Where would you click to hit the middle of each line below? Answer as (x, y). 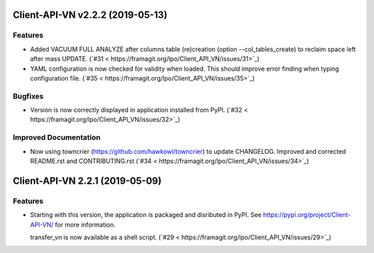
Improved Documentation (57, 137)
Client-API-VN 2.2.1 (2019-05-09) (87, 181)
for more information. (85, 225)
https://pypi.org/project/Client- (307, 215)
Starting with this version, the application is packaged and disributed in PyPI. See (146, 215)
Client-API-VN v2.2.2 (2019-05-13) (90, 15)
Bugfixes (28, 96)
